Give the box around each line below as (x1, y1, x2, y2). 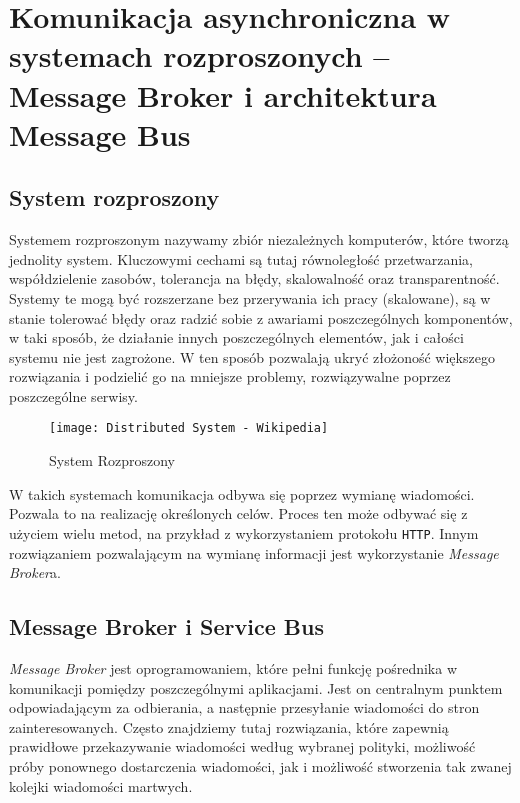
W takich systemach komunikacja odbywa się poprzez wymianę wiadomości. (9, 483, 475, 504)
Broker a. (9, 562, 61, 583)
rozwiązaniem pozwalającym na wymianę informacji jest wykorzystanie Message (9, 542, 499, 563)
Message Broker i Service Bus (9, 611, 324, 642)
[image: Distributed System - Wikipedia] (49, 421, 329, 436)
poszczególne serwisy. (9, 385, 138, 406)
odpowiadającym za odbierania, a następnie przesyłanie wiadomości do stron (9, 697, 480, 718)
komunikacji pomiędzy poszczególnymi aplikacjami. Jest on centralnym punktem (9, 677, 503, 698)
